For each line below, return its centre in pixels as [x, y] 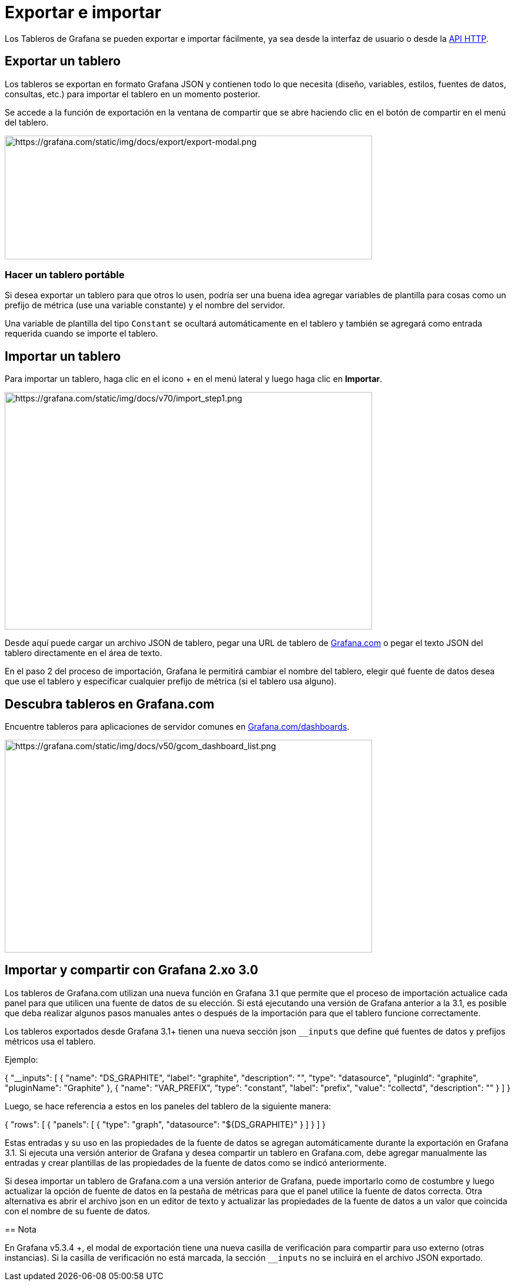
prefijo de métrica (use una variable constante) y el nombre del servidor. [145, 305]
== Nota [21, 1229]
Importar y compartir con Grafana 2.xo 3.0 [132, 970]
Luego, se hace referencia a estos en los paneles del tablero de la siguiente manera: [168, 1106]
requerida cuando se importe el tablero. [82, 334]
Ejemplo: [21, 1059]
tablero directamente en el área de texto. [84, 653]
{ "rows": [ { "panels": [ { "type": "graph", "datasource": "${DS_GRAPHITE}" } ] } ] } [165, 1124]
